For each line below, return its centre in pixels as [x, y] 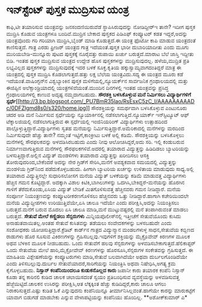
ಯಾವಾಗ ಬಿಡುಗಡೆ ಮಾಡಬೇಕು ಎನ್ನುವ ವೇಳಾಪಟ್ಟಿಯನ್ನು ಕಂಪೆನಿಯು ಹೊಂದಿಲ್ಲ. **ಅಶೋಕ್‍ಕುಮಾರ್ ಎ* [97, 297]
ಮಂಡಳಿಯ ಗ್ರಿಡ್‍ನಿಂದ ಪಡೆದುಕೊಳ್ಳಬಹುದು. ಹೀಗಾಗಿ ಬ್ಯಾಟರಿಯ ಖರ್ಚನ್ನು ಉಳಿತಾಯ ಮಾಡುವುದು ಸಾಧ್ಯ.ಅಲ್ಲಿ [100, 169]
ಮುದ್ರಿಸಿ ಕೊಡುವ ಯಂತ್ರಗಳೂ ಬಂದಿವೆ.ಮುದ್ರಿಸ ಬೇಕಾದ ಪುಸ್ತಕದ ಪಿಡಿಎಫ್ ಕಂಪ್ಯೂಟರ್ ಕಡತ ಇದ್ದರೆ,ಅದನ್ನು [97, 34]
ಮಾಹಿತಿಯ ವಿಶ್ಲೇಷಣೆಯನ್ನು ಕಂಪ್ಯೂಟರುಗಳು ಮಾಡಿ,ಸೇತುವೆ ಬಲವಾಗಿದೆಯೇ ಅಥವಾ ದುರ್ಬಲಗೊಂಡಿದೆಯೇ [97, 257]
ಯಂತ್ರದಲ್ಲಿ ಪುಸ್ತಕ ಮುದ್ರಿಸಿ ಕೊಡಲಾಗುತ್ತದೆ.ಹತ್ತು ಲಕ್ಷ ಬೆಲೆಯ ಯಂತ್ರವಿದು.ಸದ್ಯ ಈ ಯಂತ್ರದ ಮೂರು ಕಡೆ [95, 74]
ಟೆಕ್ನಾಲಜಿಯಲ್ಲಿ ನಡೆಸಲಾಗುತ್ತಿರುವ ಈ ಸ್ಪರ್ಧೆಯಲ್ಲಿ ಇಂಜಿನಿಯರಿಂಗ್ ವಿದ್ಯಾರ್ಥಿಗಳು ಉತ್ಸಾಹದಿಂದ [87, 121]
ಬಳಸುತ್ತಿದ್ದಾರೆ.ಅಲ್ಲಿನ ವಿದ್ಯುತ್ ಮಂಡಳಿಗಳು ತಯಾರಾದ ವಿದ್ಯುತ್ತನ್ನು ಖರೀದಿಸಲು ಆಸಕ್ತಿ [78, 155]
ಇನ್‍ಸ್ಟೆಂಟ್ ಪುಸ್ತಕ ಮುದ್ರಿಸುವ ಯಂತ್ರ [68, 10]
